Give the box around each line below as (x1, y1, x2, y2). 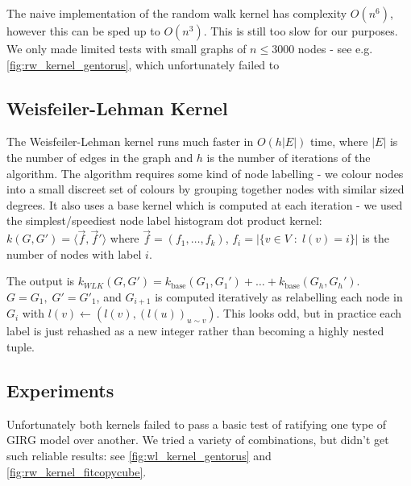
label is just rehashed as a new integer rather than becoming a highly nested (6, 322, 384, 339)
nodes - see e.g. (297, 40, 373, 56)
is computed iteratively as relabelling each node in (155, 288, 403, 305)
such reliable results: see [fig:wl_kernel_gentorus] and (6, 447, 272, 463)
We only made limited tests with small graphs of (6, 40, 247, 56)
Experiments (6, 377, 114, 402)
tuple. (6, 339, 35, 355)
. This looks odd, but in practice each (216, 305, 402, 322)
